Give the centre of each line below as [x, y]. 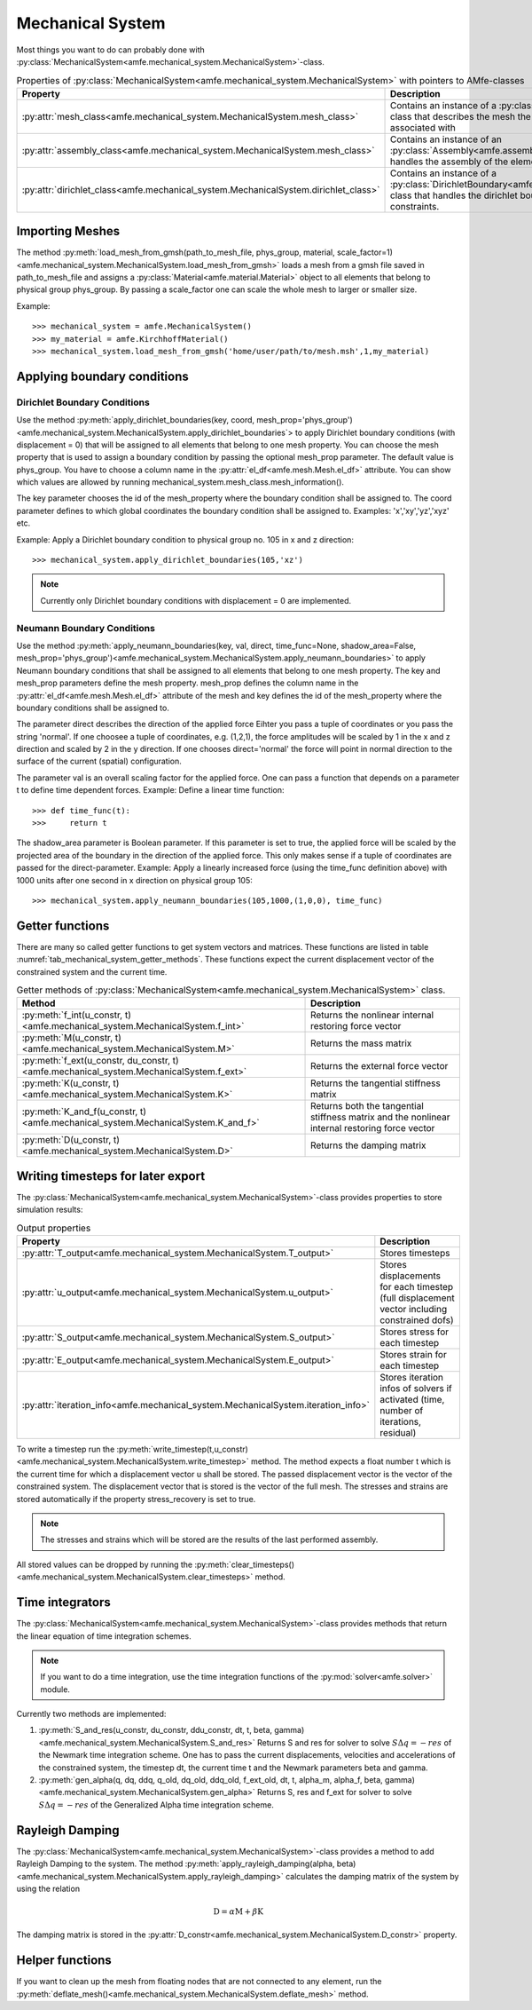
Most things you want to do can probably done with [111, 50]
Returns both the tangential [368, 1106]
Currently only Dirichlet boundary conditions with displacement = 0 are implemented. [196, 600]
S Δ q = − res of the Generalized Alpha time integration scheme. [156, 1804]
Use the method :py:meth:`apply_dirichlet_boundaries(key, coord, [136, 420]
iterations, [400, 1422]
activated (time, [412, 1400]
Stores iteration [411, 1378]
